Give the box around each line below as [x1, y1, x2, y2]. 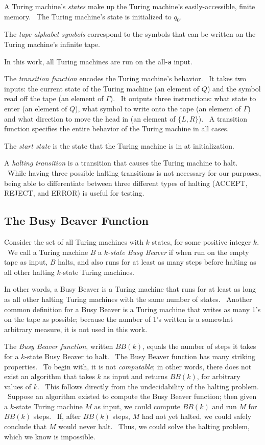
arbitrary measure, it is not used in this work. [4, 323, 148, 334]
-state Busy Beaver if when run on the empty [108, 246, 249, 257]
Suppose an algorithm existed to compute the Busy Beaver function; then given [7, 391, 257, 402]
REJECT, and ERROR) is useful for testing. [4, 188, 144, 198]
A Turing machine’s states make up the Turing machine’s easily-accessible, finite [4, 1, 255, 11]
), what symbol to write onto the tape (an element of [75, 103, 241, 114]
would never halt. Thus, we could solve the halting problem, [58, 421, 250, 432]
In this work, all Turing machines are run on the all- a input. [4, 56, 192, 66]
